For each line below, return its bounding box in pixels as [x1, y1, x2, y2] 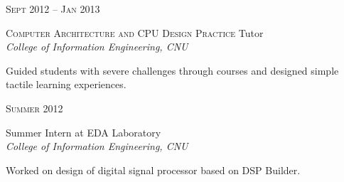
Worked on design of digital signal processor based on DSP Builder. [6, 162, 301, 177]
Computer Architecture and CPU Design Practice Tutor [6, 25, 264, 40]
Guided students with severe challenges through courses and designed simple [6, 63, 339, 77]
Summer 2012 [6, 100, 63, 115]
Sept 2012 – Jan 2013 [6, 1, 100, 16]
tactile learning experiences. [6, 77, 127, 92]
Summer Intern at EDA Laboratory [6, 124, 161, 139]
